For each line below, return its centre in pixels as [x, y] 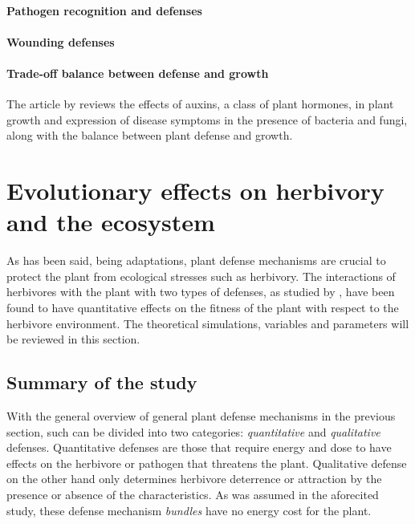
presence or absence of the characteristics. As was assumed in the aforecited [193, 494]
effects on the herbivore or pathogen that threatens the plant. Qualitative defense [207, 463]
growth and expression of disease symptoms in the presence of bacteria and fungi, [207, 119]
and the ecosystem [111, 222]
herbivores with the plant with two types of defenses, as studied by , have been [201, 292]
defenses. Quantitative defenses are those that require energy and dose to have [199, 447]
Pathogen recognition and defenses [104, 10]
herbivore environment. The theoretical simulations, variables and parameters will [208, 323]
